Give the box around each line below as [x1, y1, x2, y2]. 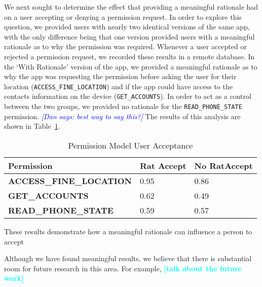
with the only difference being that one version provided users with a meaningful [4, 31, 255, 42]
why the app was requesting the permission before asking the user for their [4, 71, 237, 82]
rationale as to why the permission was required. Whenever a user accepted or [4, 41, 247, 52]
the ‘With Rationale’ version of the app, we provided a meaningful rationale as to [4, 61, 257, 71]
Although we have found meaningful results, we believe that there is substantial [4, 253, 252, 264]
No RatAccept [194, 159, 253, 171]
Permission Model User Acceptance [68, 139, 193, 151]
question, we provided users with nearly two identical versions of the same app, [4, 21, 250, 32]
